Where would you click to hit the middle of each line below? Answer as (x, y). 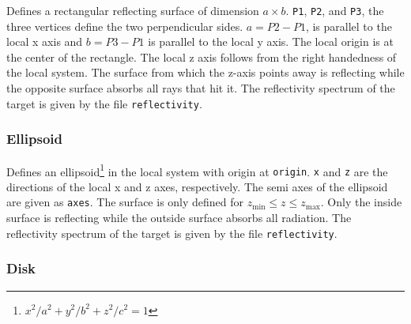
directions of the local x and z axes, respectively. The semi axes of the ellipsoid (197, 186)
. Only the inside (361, 202)
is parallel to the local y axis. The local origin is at (271, 41)
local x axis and (45, 41)
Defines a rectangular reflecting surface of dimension (133, 10)
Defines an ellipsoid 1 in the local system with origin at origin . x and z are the (197, 170)
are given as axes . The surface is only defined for (125, 202)
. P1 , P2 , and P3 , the (335, 10)
